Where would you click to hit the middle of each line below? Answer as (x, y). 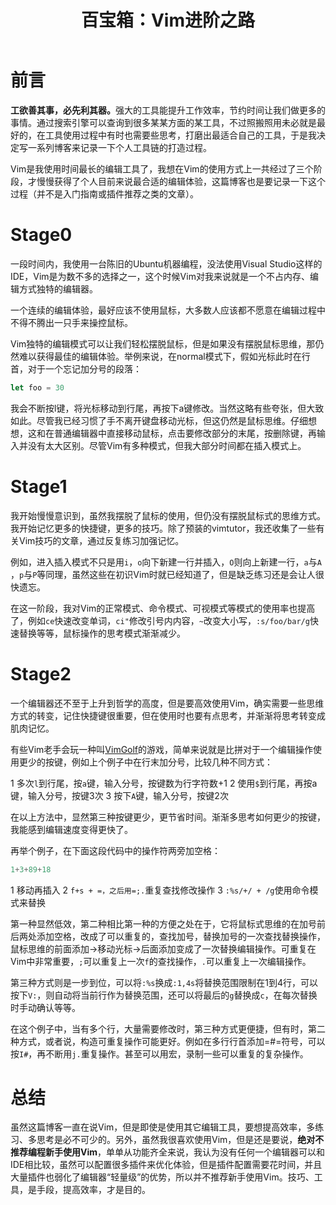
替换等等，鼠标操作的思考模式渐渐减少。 (102, 633)
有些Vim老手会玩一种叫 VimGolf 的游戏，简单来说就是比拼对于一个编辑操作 (162, 749)
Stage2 (41, 673)
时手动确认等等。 (45, 1007)
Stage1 (39, 486)
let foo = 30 (37, 387)
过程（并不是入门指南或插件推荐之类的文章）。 (104, 193)
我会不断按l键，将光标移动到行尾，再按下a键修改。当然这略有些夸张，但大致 (167, 408)
